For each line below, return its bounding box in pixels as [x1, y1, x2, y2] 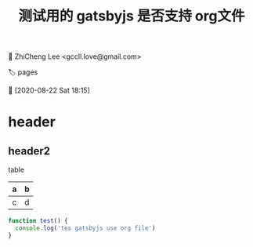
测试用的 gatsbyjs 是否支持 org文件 [18, 7, 245, 25]
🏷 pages [8, 67, 38, 77]
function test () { [8, 217, 68, 225]
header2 [8, 144, 51, 158]
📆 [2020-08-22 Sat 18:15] [8, 85, 90, 95]
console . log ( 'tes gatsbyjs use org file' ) [15, 224, 156, 232]
